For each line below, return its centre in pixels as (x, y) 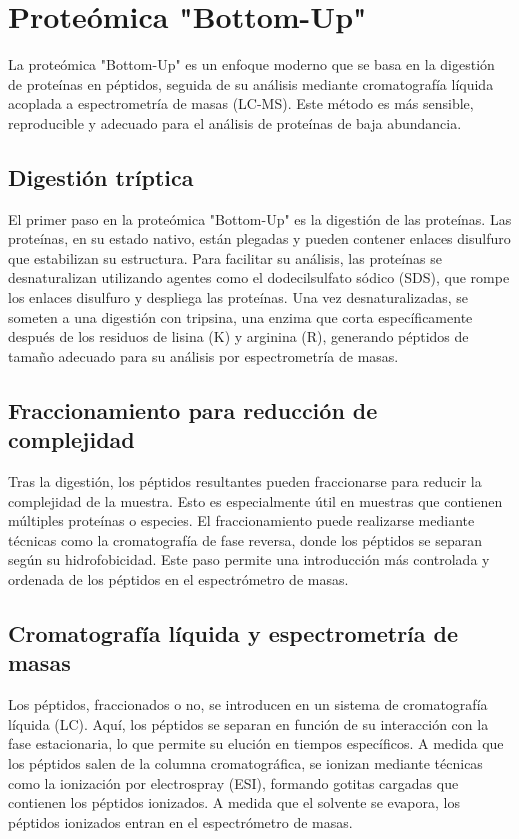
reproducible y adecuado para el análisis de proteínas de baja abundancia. (235, 122)
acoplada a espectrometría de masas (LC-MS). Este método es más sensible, (241, 103)
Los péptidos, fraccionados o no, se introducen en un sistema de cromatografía (248, 704)
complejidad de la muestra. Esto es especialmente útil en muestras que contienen (255, 500)
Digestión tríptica (101, 176)
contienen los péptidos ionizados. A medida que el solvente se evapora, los (234, 802)
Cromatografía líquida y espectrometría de (233, 633)
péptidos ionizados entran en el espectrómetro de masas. (180, 821)
